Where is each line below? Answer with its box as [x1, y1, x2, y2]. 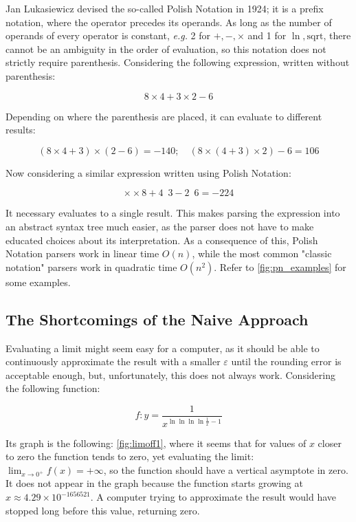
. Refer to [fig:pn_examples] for [214, 259, 346, 274]
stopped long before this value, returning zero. [5, 503, 200, 517]
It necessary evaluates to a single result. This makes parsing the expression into [5, 206, 340, 220]
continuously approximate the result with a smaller [5, 354, 221, 369]
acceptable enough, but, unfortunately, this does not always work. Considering [5, 367, 335, 382]
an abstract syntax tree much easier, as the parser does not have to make [5, 219, 314, 233]
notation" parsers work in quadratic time [5, 259, 177, 274]
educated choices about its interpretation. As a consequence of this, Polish [5, 232, 318, 247]
